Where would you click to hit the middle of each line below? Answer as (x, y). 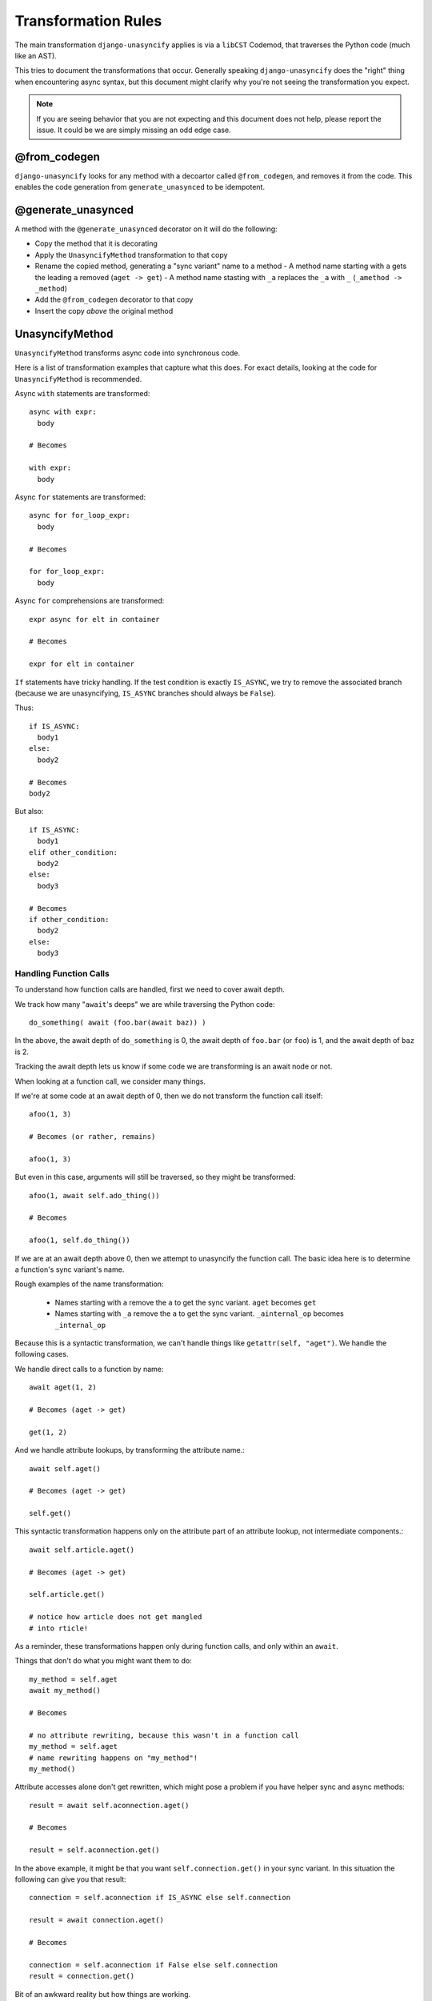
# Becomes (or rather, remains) (92, 1137)
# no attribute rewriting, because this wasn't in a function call (164, 1735)
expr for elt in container (82, 664)
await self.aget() (65, 1468)
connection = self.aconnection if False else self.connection (154, 1965)
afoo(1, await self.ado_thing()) (94, 1195)
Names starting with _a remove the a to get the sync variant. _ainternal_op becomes (199, 1313)
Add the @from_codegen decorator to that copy (114, 299)
